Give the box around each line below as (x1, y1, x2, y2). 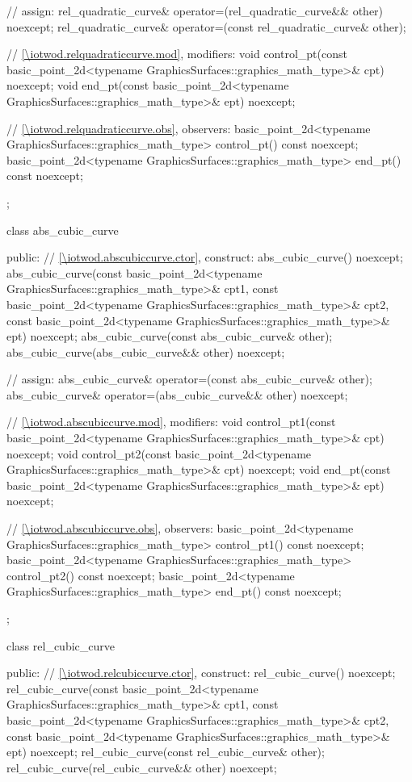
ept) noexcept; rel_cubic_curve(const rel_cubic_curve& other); (6, 743, 325, 760)
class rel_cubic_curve (6, 637, 115, 654)
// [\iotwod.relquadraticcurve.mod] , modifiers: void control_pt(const (6, 45, 347, 62)
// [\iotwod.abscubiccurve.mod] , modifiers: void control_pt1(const (6, 413, 336, 430)
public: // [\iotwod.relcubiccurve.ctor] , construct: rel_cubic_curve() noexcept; (6, 664, 396, 681)
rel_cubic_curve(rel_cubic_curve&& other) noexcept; (6, 759, 277, 776)
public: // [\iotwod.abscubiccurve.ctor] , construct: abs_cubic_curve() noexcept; (6, 249, 403, 266)
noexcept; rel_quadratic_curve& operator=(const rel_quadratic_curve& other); (6, 18, 406, 35)
